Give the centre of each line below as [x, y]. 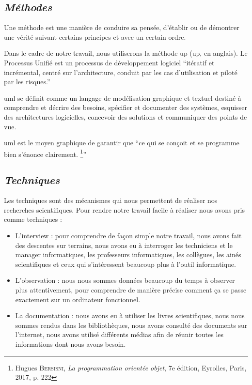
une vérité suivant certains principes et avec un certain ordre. [95, 37]
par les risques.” [27, 82]
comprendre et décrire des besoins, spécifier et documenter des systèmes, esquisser [126, 107]
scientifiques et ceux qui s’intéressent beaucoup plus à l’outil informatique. [126, 264]
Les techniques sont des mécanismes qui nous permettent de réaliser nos [111, 200]
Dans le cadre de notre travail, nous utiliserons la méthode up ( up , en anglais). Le [126, 53]
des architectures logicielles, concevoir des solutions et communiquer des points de [126, 116]
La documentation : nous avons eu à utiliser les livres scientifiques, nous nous [130, 316]
